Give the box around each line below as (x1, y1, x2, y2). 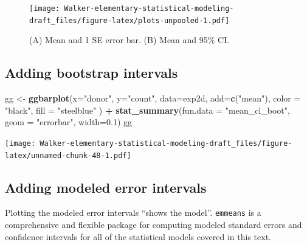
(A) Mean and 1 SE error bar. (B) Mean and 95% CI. (29, 33, 230, 46)
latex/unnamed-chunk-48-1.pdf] (5, 151, 131, 160)
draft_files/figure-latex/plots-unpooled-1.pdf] (29, 16, 230, 25)
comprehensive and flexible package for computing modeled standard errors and (5, 218, 302, 231)
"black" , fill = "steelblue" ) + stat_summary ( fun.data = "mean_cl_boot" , (5, 103, 290, 116)
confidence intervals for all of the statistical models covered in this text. (5, 230, 271, 243)
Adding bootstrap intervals (5, 63, 178, 82)
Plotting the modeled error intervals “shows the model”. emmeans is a (5, 206, 261, 219)
